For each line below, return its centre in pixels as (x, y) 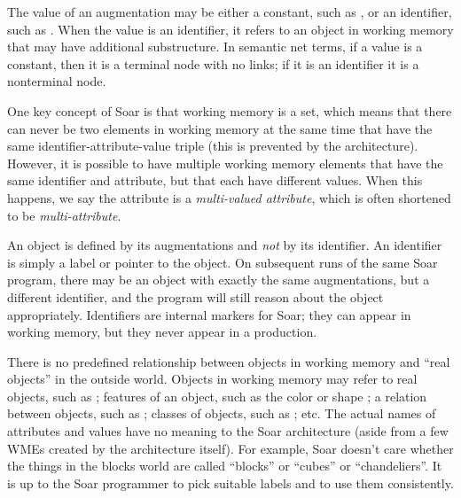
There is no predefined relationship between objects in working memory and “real (229, 361)
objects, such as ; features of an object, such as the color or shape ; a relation (217, 396)
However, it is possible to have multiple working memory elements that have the (225, 163)
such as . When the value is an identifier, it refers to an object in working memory (230, 29)
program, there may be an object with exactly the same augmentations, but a (219, 280)
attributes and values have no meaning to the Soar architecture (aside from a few (228, 431)
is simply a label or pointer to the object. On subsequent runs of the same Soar (223, 262)
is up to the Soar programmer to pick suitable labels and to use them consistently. (230, 482)
